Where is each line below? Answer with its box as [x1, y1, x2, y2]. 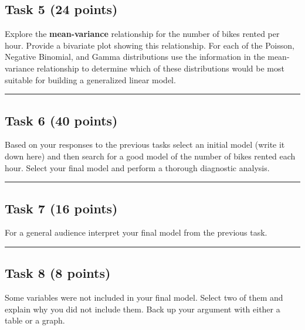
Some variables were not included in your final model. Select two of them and [5, 291, 283, 304]
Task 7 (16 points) [5, 199, 118, 217]
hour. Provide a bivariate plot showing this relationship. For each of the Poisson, [5, 39, 294, 51]
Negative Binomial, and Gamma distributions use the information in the [5, 50, 265, 63]
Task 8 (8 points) [5, 264, 111, 282]
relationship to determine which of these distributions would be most [36, 62, 284, 74]
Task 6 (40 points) [5, 111, 118, 129]
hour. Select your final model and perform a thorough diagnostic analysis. [5, 161, 270, 173]
